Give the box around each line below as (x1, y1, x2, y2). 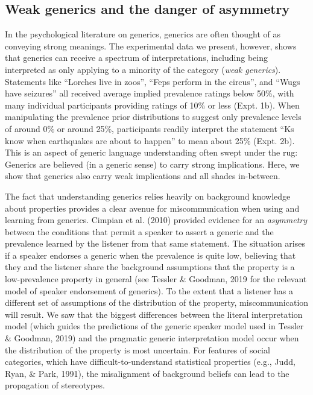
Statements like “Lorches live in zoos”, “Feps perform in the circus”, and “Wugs (5, 75, 300, 87)
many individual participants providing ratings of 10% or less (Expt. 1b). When (5, 98, 300, 111)
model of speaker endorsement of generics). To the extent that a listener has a (5, 284, 294, 297)
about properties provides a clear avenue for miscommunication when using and (5, 201, 300, 214)
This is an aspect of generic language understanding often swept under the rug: (5, 146, 298, 159)
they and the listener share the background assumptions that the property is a (5, 261, 295, 273)
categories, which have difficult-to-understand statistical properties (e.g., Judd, (5, 355, 296, 368)
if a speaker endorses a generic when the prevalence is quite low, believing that (5, 248, 296, 261)
